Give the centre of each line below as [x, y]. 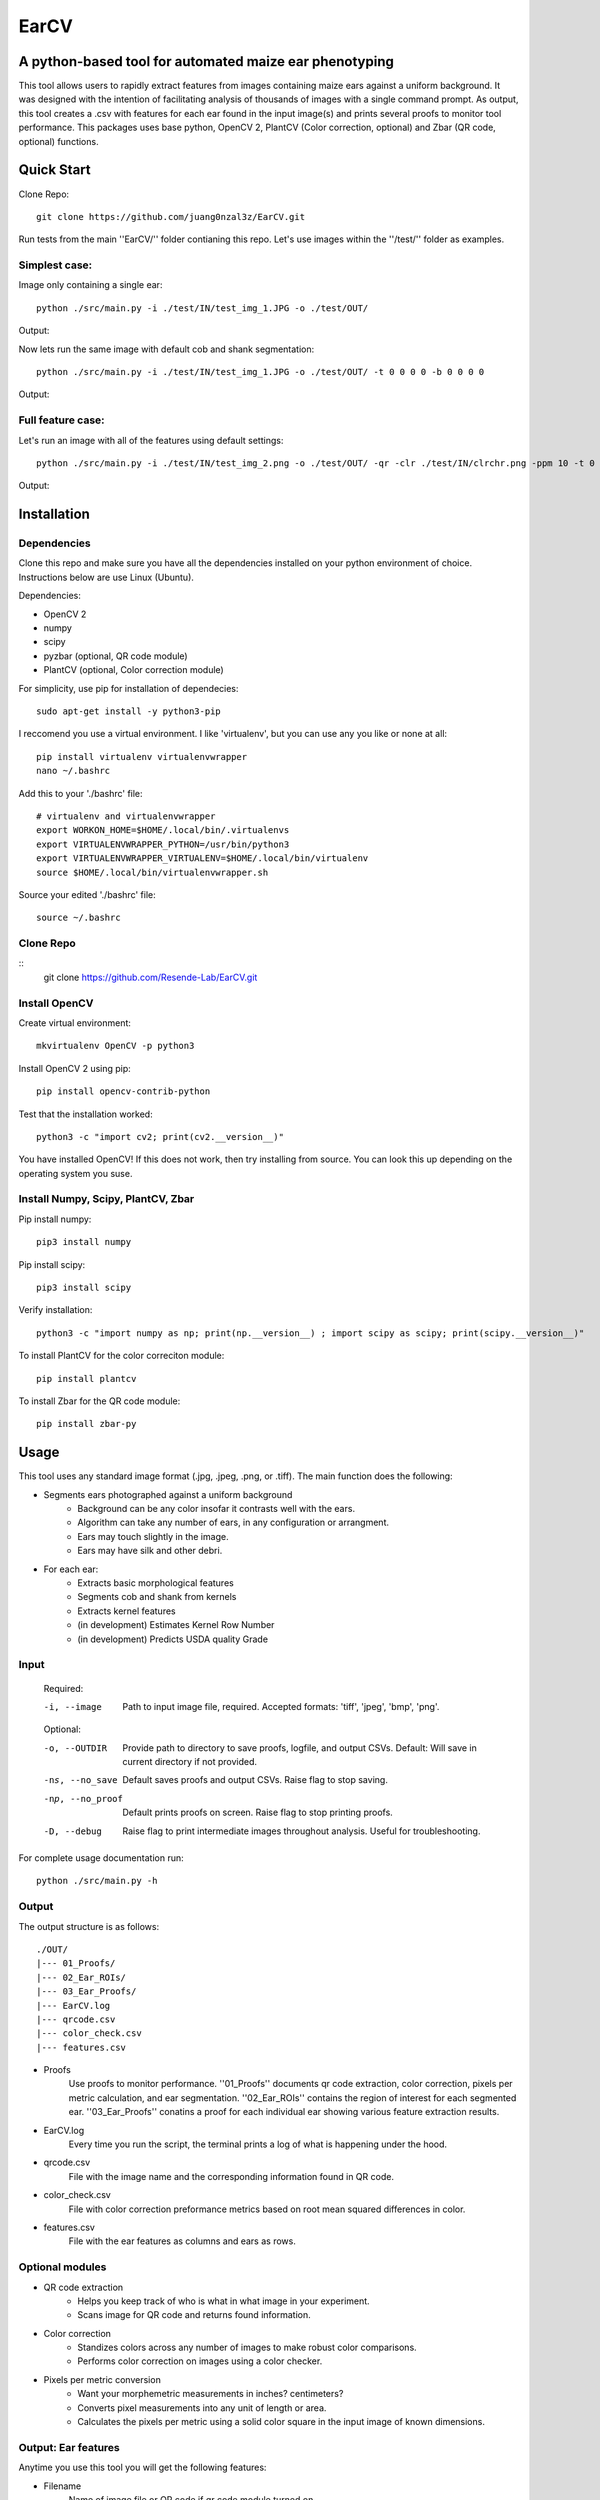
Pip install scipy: [52, 1264]
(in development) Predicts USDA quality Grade [173, 1639]
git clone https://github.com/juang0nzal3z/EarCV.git [170, 216]
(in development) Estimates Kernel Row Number [176, 1625]
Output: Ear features [69, 2447]
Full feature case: [61, 420]
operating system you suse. [75, 1173]
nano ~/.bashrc [73, 771]
